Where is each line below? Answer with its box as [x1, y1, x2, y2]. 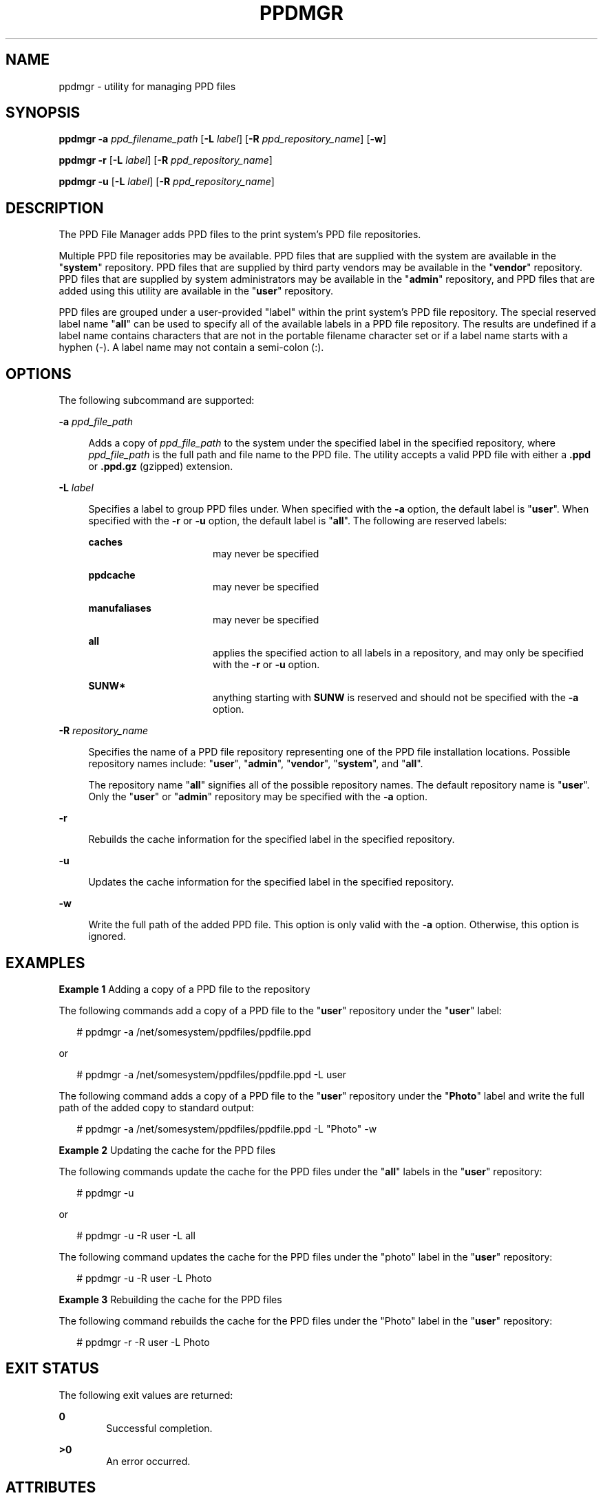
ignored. [88, 930, 126, 943]
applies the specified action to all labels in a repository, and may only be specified [213, 647, 584, 659]
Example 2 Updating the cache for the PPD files [59, 1144, 276, 1156]
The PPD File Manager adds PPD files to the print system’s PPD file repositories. [59, 228, 421, 241]
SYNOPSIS [6, 104, 81, 122]
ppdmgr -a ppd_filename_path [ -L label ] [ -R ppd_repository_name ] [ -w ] [59, 133, 387, 145]
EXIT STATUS [6, 1360, 99, 1378]
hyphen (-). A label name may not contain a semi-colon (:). [59, 341, 324, 354]
